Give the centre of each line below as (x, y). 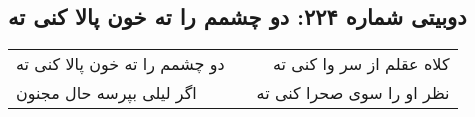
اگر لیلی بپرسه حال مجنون (106, 93)
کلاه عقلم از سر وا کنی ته (361, 64)
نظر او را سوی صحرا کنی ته (353, 93)
